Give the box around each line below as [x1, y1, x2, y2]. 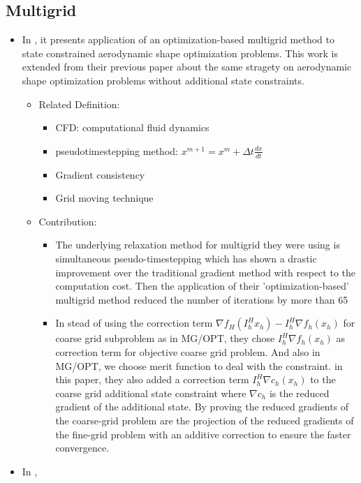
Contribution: [38, 214, 97, 228]
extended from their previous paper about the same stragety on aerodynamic [22, 59, 352, 74]
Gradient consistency [55, 167, 145, 181]
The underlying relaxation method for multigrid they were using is [55, 237, 340, 252]
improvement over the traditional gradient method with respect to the [55, 265, 355, 279]
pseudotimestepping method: [55, 143, 178, 158]
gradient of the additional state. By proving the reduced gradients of [55, 399, 349, 414]
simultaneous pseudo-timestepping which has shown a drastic [55, 251, 317, 265]
